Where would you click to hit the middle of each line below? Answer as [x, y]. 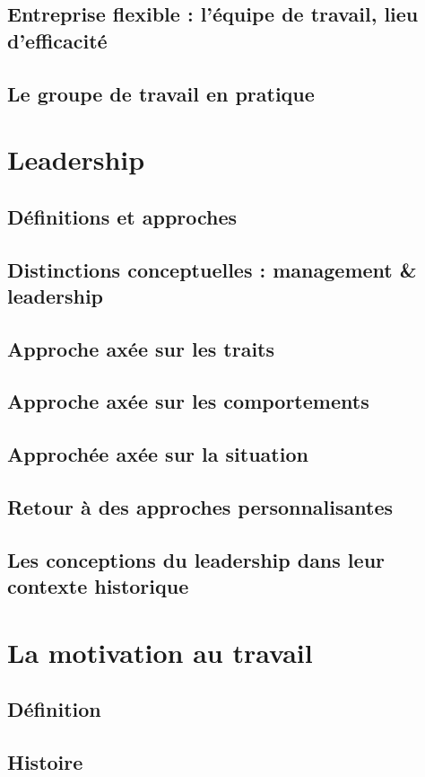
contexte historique [98, 586]
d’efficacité [57, 40]
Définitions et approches [122, 216]
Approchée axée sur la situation [158, 454]
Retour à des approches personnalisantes [200, 507]
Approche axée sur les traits [141, 348]
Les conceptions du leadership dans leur [196, 559]
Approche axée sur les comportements [188, 401]
